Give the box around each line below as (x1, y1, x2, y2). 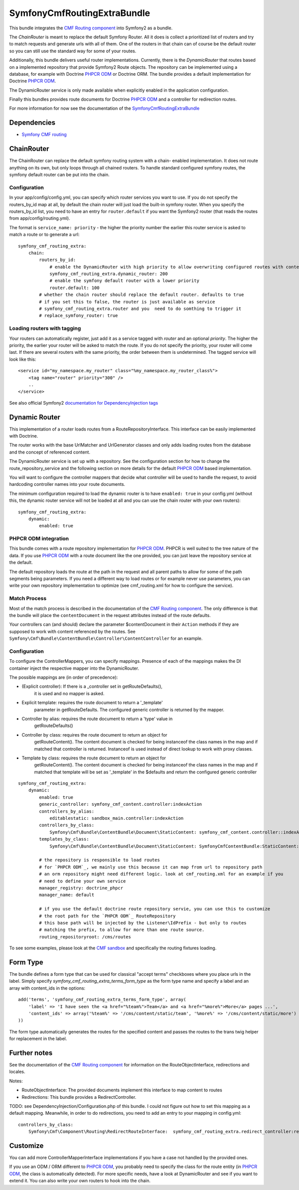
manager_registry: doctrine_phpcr (39, 885, 124, 891)
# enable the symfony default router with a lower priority (49, 278, 199, 284)
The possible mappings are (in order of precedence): (9, 674, 118, 680)
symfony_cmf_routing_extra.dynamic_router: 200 (49, 271, 168, 277)
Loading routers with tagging (9, 325, 81, 332)
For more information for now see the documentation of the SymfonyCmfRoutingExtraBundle (9, 105, 200, 112)
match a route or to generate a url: (9, 232, 80, 238)
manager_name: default (39, 892, 95, 898)
